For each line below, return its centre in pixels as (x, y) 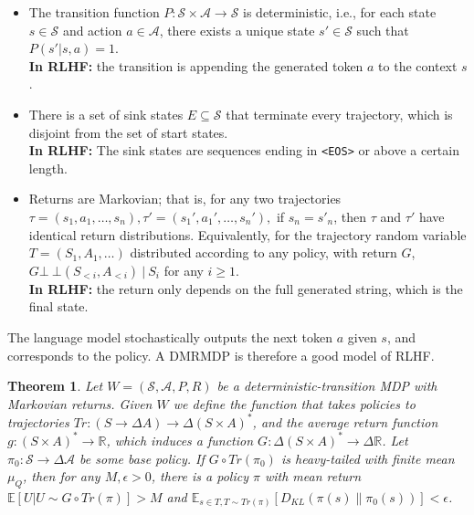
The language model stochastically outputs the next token (170, 336)
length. (48, 168)
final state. (58, 306)
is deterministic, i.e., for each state (340, 12)
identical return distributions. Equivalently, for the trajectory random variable (248, 234)
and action (92, 30)
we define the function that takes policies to (294, 403)
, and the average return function (345, 421)
